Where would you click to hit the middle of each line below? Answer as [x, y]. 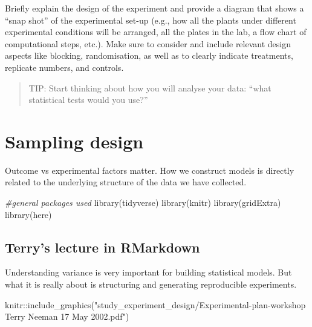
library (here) [28, 214]
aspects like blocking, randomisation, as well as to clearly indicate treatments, [149, 55]
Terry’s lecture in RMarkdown [102, 247]
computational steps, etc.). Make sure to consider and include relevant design [148, 43]
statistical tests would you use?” [88, 100]
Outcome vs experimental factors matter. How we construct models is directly [150, 170]
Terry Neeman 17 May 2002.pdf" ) [67, 316]
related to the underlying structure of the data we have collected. [126, 182]
